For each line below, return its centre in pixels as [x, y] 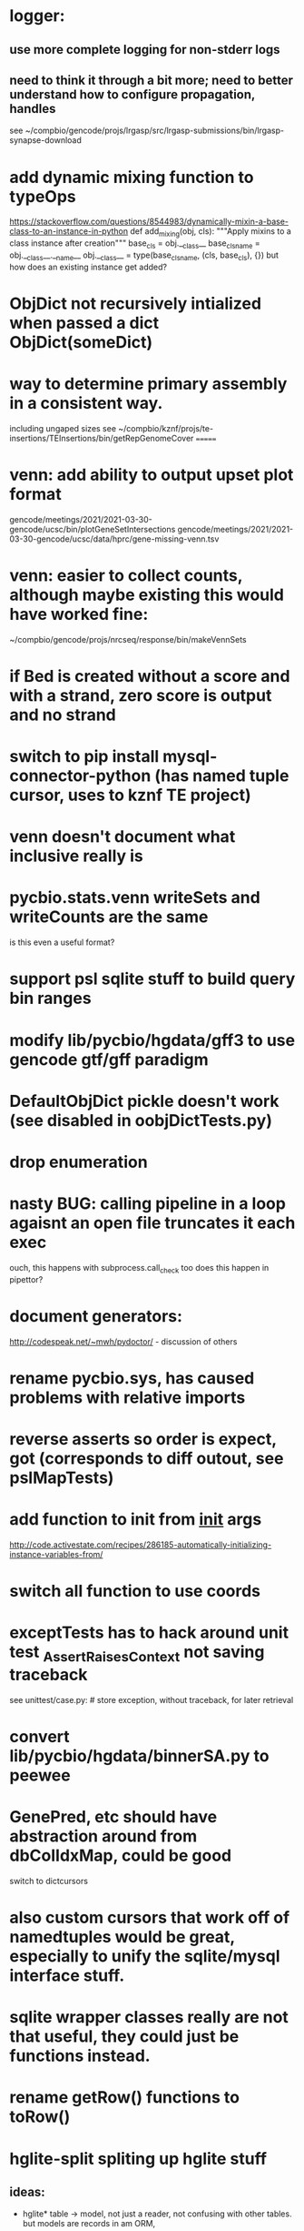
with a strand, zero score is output [141, 695]
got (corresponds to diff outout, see [147, 1459]
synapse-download [45, 140]
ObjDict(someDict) [81, 342]
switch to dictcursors [49, 1881]
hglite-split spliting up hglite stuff [138, 2159]
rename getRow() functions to [125, 2098]
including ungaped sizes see [63, 428]
